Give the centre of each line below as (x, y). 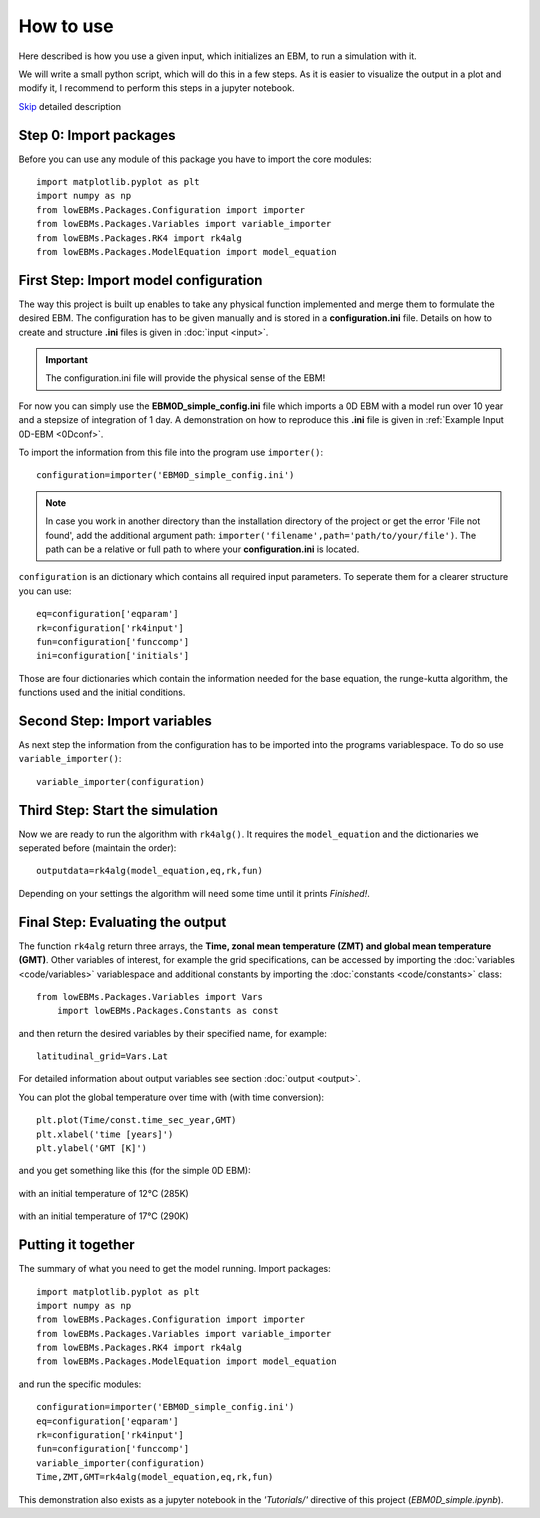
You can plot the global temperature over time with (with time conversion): (171, 1097)
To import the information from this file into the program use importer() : (171, 452)
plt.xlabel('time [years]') (105, 1134)
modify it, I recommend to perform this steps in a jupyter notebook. (156, 88)
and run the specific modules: (80, 1384)
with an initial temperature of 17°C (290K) (103, 1216)
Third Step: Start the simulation (118, 810)
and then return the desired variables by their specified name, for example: (172, 1033)
